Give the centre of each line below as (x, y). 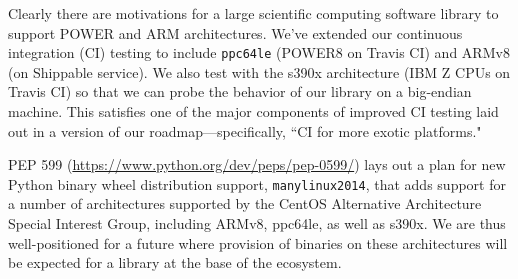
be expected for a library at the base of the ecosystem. (175, 262)
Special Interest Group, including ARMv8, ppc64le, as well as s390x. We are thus (257, 223)
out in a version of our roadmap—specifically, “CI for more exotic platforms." (245, 130)
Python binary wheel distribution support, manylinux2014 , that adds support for (257, 183)
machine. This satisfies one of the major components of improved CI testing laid (253, 111)
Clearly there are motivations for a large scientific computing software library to (253, 13)
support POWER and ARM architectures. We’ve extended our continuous (235, 32)
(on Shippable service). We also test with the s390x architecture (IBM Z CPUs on (259, 71)
